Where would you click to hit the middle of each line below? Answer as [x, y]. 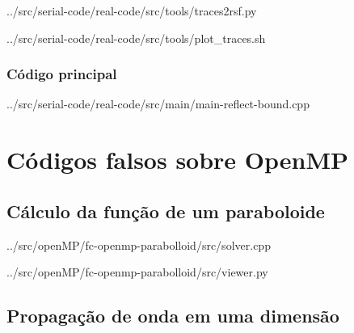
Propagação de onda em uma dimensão [173, 316]
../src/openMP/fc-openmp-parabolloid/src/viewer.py [137, 272]
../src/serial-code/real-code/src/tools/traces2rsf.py [132, 11]
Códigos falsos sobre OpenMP [178, 160]
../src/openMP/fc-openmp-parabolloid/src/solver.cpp [139, 244]
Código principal [62, 74]
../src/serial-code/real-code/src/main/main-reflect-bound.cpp [158, 104]
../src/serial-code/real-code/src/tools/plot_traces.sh [136, 38]
